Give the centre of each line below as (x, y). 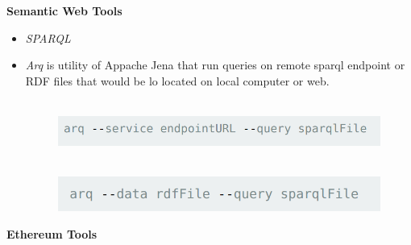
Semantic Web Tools (64, 10)
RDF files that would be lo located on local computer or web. (177, 80)
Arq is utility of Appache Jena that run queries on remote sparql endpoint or (215, 65)
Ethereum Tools (52, 233)
